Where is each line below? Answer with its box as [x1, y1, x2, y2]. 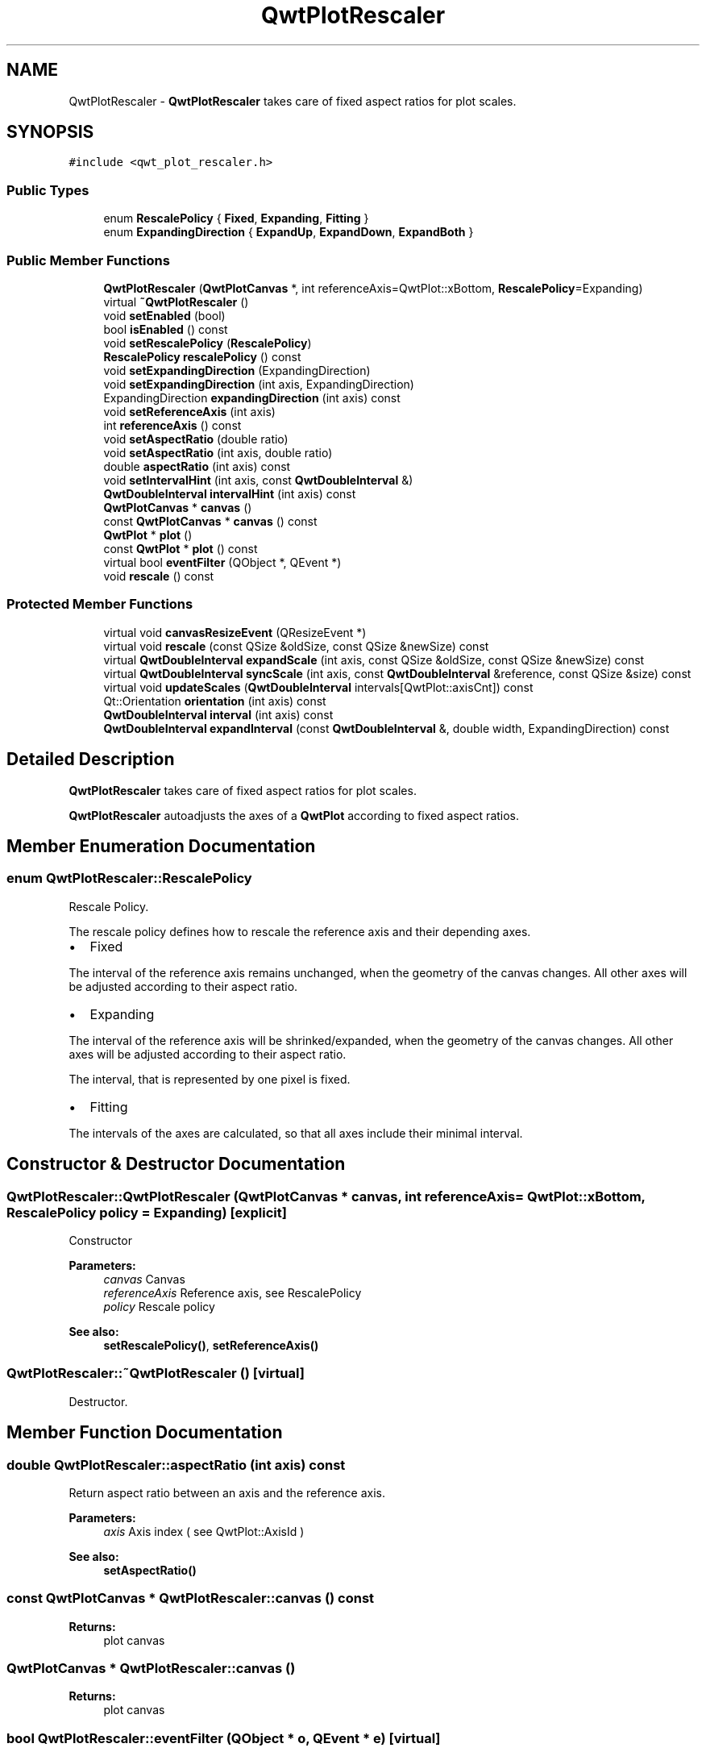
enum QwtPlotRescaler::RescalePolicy [6, 870, 252, 887]
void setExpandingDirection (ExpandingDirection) [103, 363, 371, 377]
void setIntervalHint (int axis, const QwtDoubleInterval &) [103, 472, 413, 487]
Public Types [6, 181, 89, 198]
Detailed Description [6, 749, 175, 770]
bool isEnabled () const [103, 322, 228, 336]
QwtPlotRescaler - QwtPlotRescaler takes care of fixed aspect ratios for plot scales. [69, 94, 517, 108]
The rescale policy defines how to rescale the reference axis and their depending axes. [69, 924, 531, 938]
